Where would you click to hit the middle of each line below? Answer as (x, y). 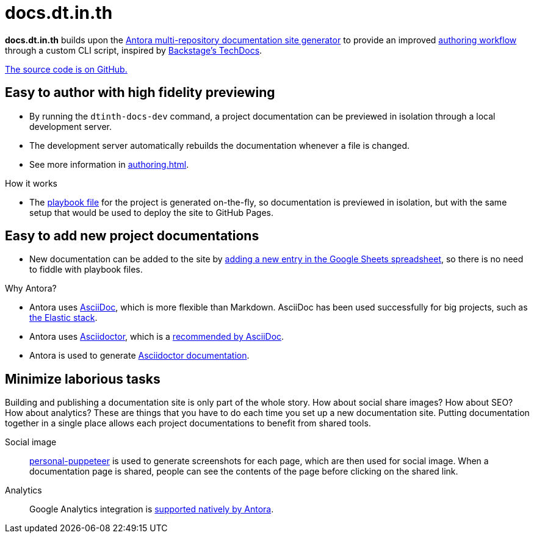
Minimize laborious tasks (83, 379)
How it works (31, 183)
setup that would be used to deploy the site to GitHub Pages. (151, 212)
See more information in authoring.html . (109, 164)
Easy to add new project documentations (132, 236)
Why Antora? (31, 289)
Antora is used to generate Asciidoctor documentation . (139, 356)
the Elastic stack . (63, 318)
